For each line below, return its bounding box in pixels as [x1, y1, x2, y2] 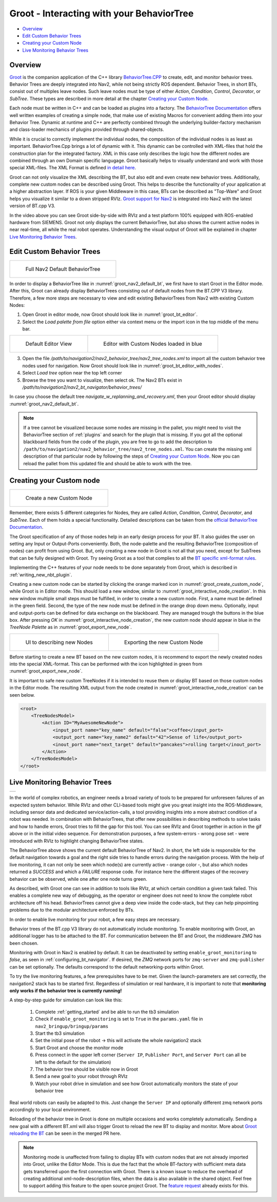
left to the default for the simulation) [35, 1059, 111, 1065]
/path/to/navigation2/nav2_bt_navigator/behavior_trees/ [22, 384, 142, 390]
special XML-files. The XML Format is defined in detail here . [9, 165, 136, 171]
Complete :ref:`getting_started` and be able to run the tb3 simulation [35, 1009, 179, 1015]
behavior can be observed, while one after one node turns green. [9, 876, 147, 882]
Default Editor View [25, 340, 72, 347]
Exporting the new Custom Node [124, 639, 203, 646]
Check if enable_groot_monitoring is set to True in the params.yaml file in [35, 1016, 203, 1022]
